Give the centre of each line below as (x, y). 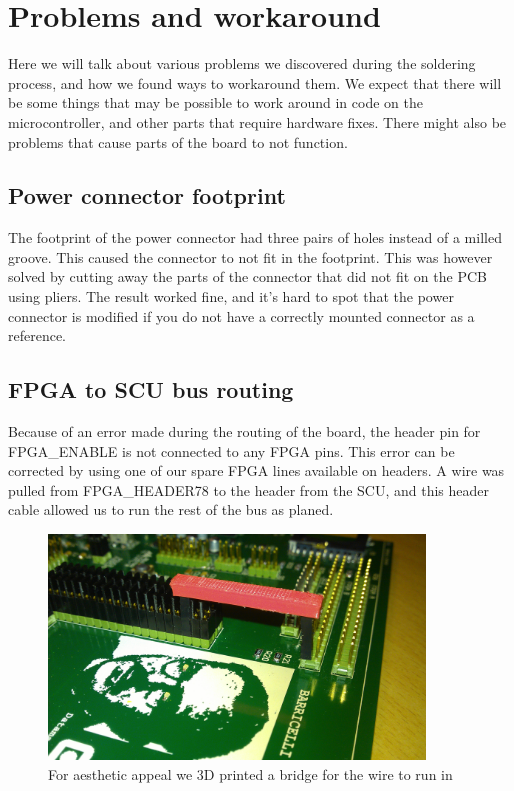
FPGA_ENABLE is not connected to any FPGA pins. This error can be (231, 450)
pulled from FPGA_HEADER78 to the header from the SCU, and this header (249, 489)
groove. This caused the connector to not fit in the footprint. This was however (250, 256)
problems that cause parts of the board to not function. (178, 141)
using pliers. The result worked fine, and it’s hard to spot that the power (231, 296)
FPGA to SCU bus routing (151, 389)
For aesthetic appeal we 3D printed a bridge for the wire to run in (250, 773)
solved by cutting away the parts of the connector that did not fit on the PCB (247, 276)
